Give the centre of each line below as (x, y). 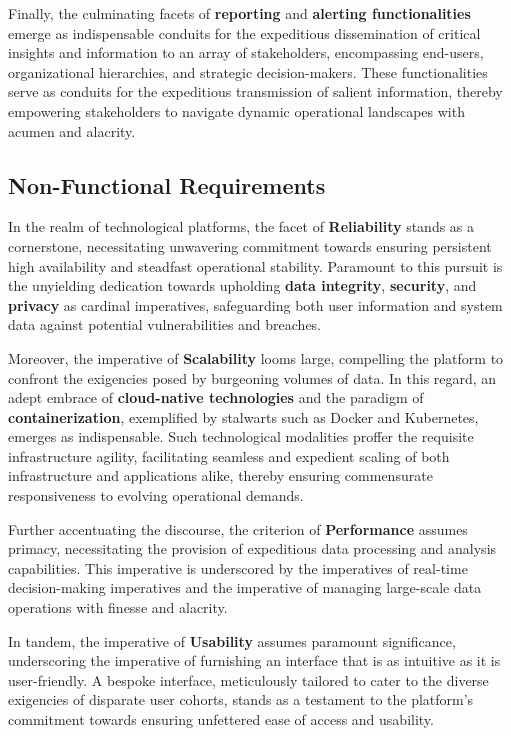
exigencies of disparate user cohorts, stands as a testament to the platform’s (241, 699)
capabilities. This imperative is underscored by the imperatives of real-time (238, 567)
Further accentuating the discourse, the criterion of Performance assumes (238, 528)
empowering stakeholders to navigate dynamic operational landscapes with (236, 110)
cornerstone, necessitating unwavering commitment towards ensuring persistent (250, 245)
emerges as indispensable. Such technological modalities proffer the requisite (241, 436)
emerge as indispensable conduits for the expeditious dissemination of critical (244, 32)
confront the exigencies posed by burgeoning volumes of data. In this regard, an (252, 377)
